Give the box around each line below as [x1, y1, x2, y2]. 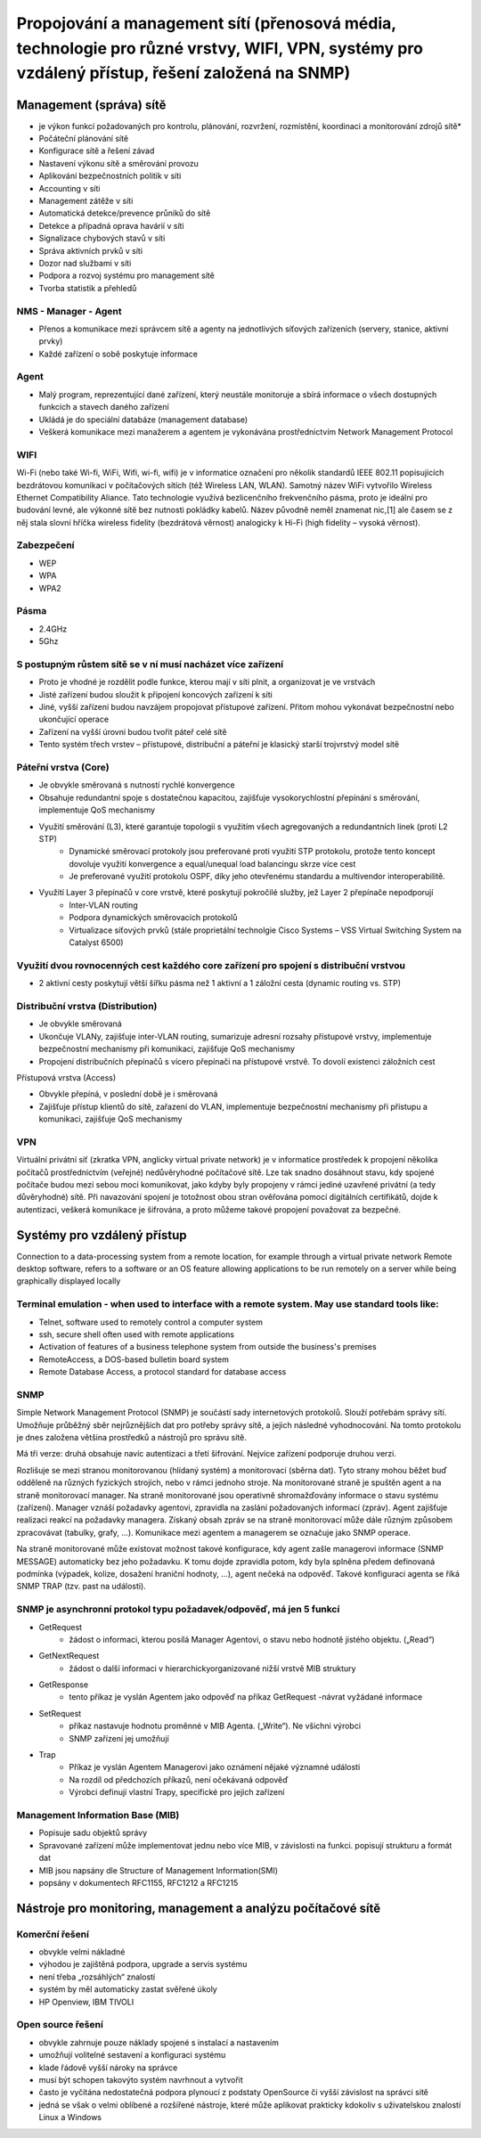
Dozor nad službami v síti [38, 257, 132, 268]
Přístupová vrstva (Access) [16, 1072, 117, 1082]
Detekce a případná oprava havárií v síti [38, 220, 184, 231]
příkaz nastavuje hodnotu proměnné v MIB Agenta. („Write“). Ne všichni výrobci [69, 1720, 361, 1732]
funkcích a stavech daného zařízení [38, 402, 169, 412]
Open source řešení [16, 2019, 104, 2031]
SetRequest [38, 1708, 82, 1718]
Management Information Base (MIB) [16, 1808, 180, 1821]
